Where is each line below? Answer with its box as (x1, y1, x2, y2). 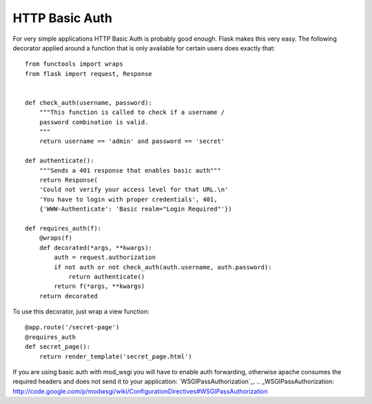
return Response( (39, 176, 98, 184)
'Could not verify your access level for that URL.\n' (39, 186, 229, 193)
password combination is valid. (39, 118, 149, 126)
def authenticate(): (25, 157, 94, 165)
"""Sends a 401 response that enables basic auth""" (39, 166, 222, 174)
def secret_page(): (25, 343, 91, 351)
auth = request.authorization (54, 253, 156, 262)
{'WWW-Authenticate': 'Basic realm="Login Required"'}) (39, 205, 232, 213)
